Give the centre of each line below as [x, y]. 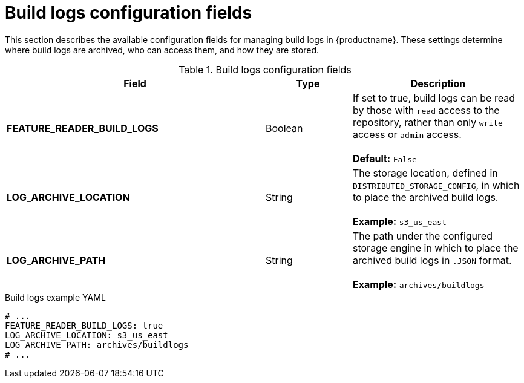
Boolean [284, 128]
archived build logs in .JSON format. [432, 260]
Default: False [385, 158]
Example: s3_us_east [399, 221]
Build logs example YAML [55, 297]
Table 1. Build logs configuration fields [265, 69]
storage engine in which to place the [435, 248]
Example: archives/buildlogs [418, 284]
